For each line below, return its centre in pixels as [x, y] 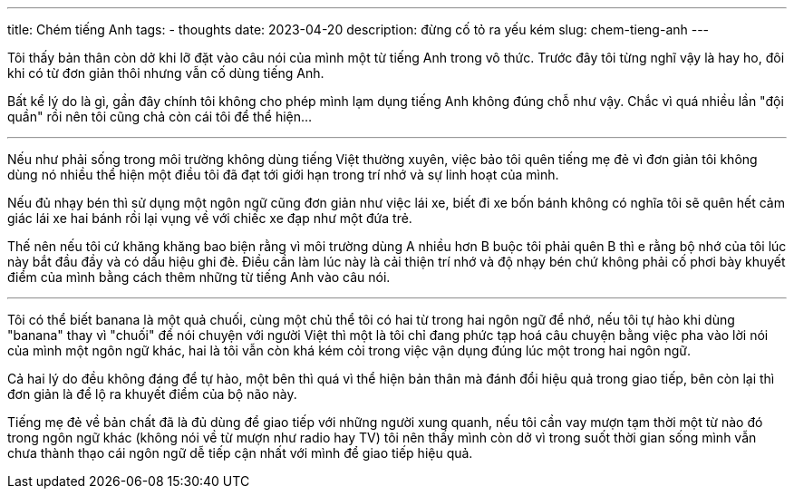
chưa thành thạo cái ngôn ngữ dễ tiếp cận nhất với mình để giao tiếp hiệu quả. [240, 453]
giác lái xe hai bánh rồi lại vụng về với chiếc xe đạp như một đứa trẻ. [210, 218]
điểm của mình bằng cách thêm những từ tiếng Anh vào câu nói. [199, 277]
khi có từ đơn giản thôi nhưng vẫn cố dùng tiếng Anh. [166, 73]
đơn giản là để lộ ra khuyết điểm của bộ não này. [152, 394]
